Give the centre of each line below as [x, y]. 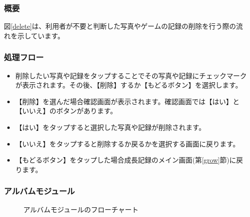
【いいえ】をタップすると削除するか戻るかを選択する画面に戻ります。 [127, 143]
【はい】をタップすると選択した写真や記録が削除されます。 [110, 127]
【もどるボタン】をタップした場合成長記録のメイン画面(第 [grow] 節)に [126, 160]
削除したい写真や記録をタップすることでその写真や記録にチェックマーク [131, 75]
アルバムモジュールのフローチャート [81, 209]
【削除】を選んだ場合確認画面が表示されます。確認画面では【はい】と [127, 101]
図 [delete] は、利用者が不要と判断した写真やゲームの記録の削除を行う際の [120, 26]
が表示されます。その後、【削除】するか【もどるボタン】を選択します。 [129, 85]
